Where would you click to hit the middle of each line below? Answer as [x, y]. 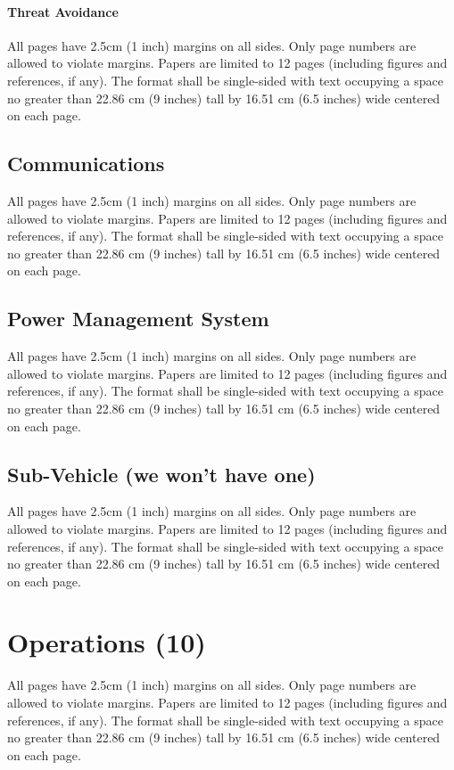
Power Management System [138, 319]
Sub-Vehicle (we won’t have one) [161, 474]
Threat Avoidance [63, 11]
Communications [86, 164]
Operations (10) [107, 642]
